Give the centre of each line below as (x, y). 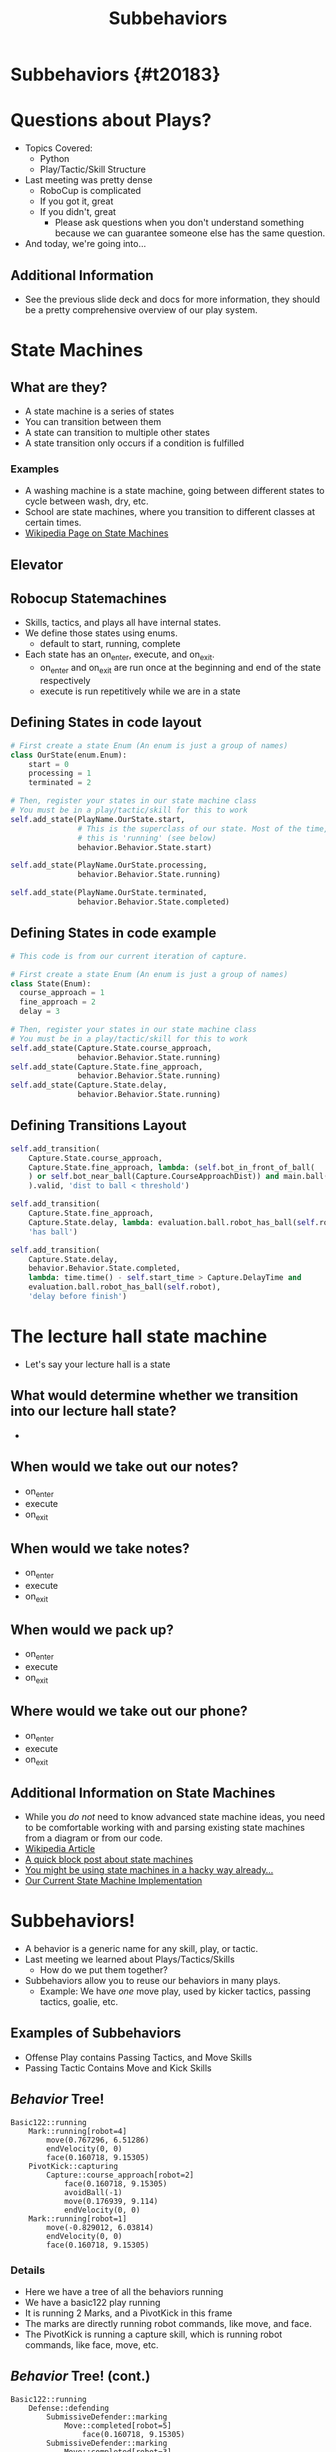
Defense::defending (69, 2408)
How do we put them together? (103, 1970)
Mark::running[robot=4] (78, 2131)
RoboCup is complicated (90, 191)
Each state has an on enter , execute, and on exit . (119, 655)
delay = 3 (39, 1012)
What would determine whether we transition (154, 1395)
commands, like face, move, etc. (91, 2345)
